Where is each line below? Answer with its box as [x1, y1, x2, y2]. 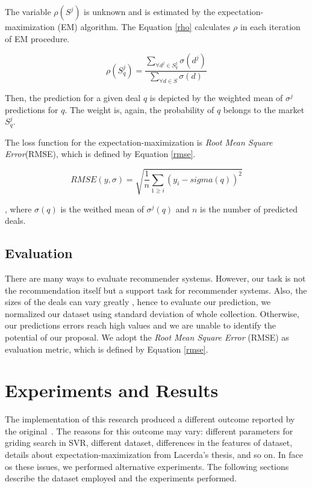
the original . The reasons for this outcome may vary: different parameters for [5, 424, 293, 437]
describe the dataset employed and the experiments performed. [5, 472, 237, 484]
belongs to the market [223, 103, 305, 116]
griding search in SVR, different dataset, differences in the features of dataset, [5, 436, 293, 449]
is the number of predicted [200, 202, 298, 215]
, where [5, 202, 32, 215]
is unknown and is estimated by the [84, 5, 216, 17]
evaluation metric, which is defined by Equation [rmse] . [5, 342, 208, 355]
